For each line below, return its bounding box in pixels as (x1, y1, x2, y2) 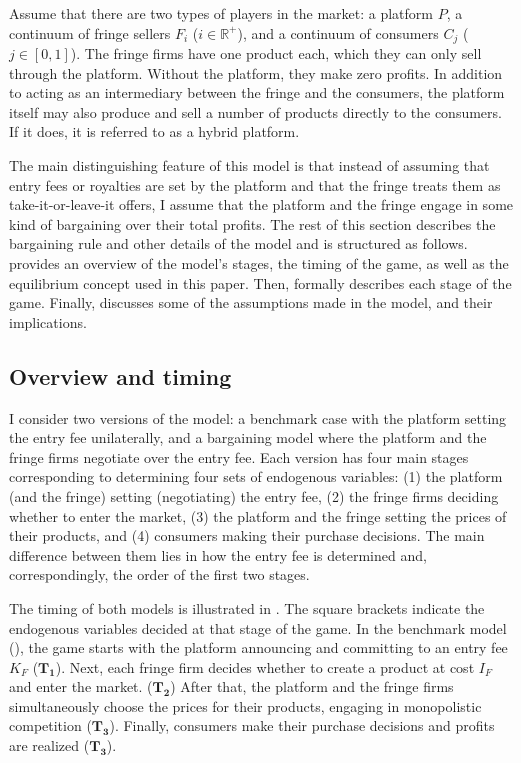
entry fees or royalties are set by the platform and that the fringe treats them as (9, 174, 501, 195)
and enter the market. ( (9, 676, 153, 697)
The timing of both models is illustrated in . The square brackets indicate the (9, 597, 485, 618)
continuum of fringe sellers (9, 22, 171, 43)
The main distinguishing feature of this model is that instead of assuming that (9, 155, 490, 176)
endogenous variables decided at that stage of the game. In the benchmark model (9, 617, 507, 638)
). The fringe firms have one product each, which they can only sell (70, 43, 482, 64)
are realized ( (9, 735, 90, 756)
